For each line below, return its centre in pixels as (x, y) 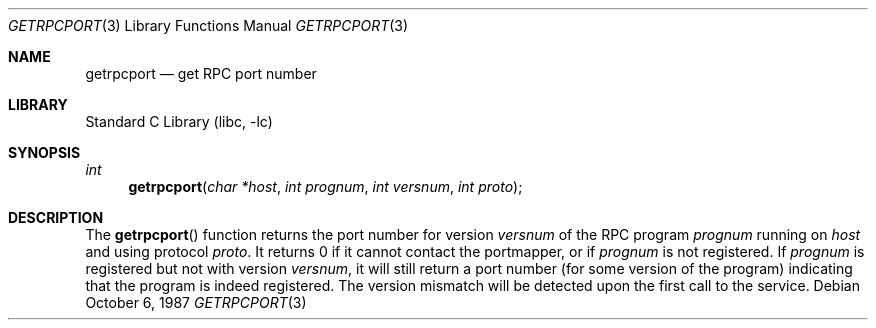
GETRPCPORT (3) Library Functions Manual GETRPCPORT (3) (208, 25)
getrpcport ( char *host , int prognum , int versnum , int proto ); (325, 186)
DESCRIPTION (56, 217)
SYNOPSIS (44, 152)
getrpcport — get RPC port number (201, 73)
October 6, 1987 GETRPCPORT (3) (196, 302)
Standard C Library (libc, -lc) (179, 121)
